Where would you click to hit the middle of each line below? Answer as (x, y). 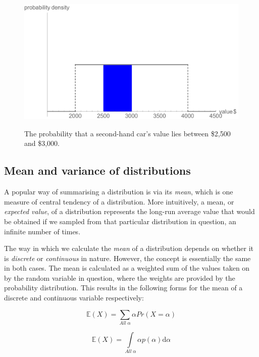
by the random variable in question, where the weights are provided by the (120, 277)
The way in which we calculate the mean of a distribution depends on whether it (129, 248)
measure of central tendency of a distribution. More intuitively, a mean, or (119, 201)
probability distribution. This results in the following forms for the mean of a (123, 288)
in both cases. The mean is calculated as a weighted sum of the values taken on (127, 268)
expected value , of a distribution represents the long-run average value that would (129, 211)
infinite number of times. (42, 231)
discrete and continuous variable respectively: (74, 298)
